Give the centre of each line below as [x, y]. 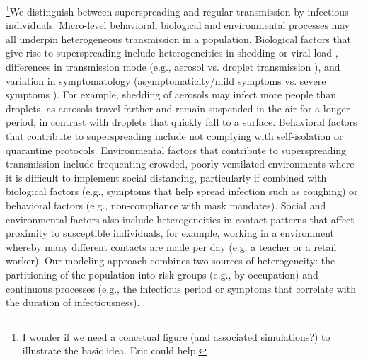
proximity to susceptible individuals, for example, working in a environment [170, 233]
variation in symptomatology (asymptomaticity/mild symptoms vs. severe [166, 80]
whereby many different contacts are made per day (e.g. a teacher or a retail [171, 246]
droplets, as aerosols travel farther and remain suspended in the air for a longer [178, 108]
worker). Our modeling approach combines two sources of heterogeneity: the [171, 261]
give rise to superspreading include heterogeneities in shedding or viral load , [172, 53]
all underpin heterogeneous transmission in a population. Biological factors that [179, 39]
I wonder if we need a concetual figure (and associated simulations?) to [176, 336]
